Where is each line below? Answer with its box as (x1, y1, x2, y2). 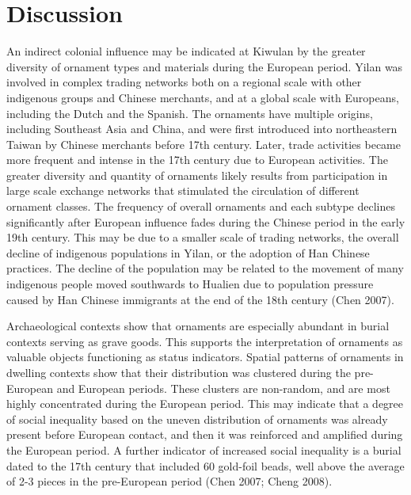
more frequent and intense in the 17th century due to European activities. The (6, 151, 388, 168)
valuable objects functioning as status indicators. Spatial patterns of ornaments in (6, 348, 404, 365)
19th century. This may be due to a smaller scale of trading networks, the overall (6, 229, 399, 246)
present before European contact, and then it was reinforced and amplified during (6, 426, 403, 443)
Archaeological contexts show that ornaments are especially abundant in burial (6, 318, 390, 334)
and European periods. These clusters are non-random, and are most (56, 379, 390, 396)
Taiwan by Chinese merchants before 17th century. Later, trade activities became (6, 135, 401, 152)
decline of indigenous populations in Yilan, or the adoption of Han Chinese (6, 244, 370, 261)
